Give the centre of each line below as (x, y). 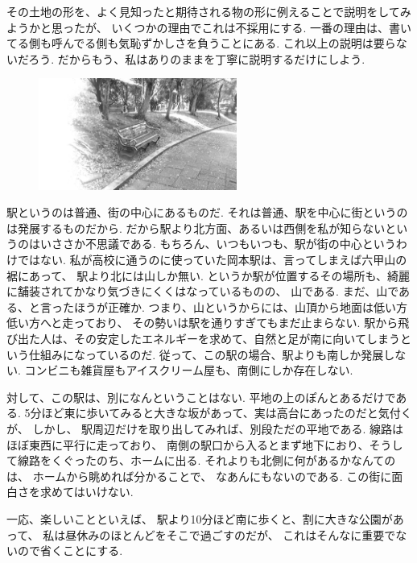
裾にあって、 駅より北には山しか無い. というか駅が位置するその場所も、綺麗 (208, 275)
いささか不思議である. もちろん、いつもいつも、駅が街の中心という (218, 244)
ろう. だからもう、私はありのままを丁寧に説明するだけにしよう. (197, 58)
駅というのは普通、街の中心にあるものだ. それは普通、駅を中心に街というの (207, 212)
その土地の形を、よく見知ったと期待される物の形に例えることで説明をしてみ (209, 11)
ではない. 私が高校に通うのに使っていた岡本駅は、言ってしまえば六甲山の (212, 260)
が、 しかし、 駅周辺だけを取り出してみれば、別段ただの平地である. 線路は (205, 428)
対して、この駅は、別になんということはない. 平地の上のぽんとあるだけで (201, 397)
